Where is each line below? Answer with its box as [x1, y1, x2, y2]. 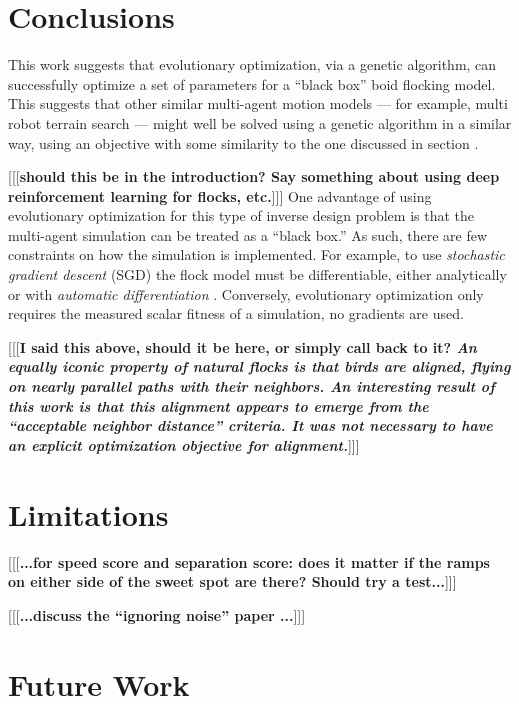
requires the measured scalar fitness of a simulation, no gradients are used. [8, 303, 464, 324]
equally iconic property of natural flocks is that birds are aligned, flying [8, 356, 511, 377]
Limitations [8, 493, 169, 534]
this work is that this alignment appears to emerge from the [8, 395, 429, 416]
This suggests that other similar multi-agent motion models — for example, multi [8, 93, 508, 114]
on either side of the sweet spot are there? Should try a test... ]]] [8, 571, 457, 592]
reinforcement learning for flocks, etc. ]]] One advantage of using [8, 185, 432, 206]
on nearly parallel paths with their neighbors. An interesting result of [8, 376, 495, 397]
